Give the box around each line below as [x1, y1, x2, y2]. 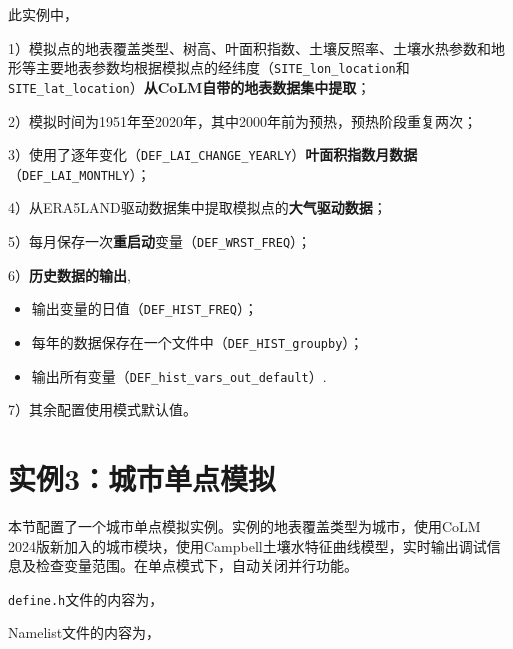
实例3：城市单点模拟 [8, 458, 277, 498]
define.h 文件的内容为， [8, 588, 164, 609]
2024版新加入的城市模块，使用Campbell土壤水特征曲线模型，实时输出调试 [8, 535, 487, 556]
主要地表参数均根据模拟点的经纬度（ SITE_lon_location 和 [35, 57, 410, 78]
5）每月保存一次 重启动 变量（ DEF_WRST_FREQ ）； [8, 231, 312, 251]
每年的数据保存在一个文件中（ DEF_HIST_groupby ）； [31, 331, 364, 352]
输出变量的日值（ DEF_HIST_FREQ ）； [31, 298, 258, 319]
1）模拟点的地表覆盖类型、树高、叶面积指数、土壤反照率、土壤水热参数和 [8, 37, 491, 58]
